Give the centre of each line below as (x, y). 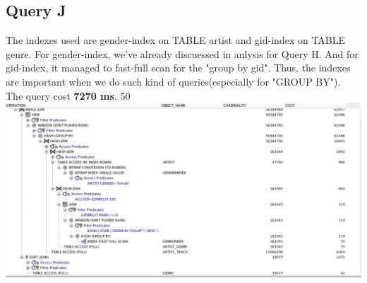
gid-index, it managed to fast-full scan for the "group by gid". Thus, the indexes (178, 68)
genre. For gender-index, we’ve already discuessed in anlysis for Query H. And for (182, 53)
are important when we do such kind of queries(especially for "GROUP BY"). (173, 81)
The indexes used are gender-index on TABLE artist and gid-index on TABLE (176, 40)
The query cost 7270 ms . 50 (68, 95)
